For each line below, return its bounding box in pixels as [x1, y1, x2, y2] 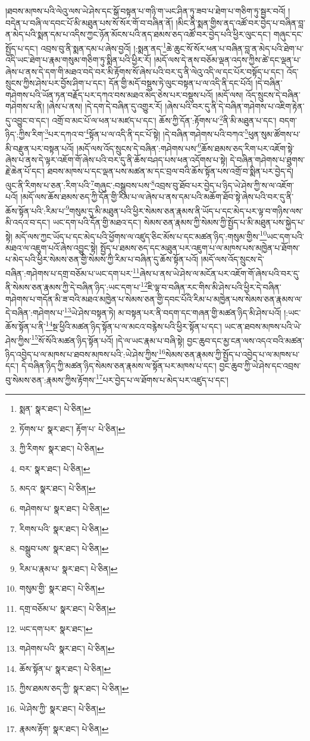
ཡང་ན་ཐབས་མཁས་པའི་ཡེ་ [224, 320, 302, 333]
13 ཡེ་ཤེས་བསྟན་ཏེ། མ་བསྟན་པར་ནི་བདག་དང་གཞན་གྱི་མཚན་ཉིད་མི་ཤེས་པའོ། [64, 305, 281, 318]
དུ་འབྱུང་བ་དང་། [5, 114, 49, 126]
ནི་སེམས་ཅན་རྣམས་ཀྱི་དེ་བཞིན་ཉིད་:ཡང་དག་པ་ [5, 280, 141, 293]
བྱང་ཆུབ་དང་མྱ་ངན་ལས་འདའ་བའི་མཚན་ [187, 334, 305, 346]
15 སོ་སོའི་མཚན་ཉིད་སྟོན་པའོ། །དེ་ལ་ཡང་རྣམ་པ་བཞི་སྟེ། [31, 332, 184, 346]
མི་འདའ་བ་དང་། [5, 216, 51, 229]
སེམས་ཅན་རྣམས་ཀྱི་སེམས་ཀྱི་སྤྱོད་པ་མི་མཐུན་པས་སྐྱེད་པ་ [143, 216, 305, 229]
